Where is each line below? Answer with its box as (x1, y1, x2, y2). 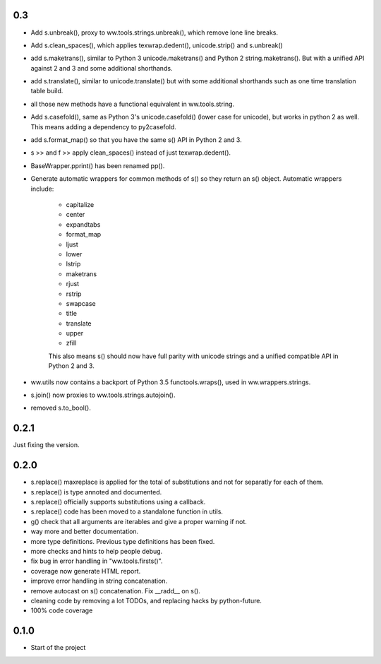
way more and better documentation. (30, 527, 139, 536)
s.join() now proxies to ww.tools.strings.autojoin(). (30, 391, 176, 399)
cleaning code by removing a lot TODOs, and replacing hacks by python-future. (30, 596, 262, 605)
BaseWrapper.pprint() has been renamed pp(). (30, 161, 165, 170)
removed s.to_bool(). (30, 403, 91, 413)
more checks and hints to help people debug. (30, 547, 163, 555)
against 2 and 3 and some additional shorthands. (30, 64, 173, 72)
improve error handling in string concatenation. (30, 576, 168, 586)
